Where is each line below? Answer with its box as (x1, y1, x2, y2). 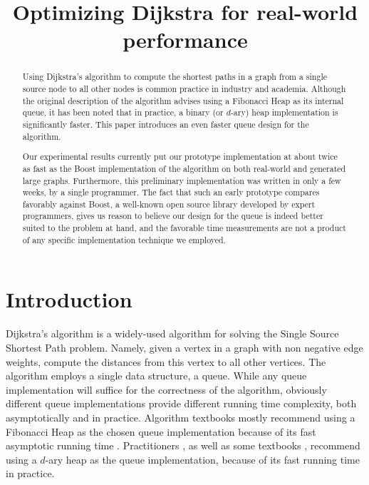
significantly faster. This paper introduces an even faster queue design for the (22, 118, 309, 130)
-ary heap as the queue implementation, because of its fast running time (45, 451, 360, 466)
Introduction (6, 285, 132, 314)
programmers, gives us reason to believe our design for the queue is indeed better (22, 210, 323, 222)
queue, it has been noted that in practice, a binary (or (22, 106, 224, 118)
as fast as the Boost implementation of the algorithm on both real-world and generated (22, 162, 346, 174)
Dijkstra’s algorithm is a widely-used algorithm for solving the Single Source (6, 326, 339, 341)
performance (123, 25, 248, 54)
